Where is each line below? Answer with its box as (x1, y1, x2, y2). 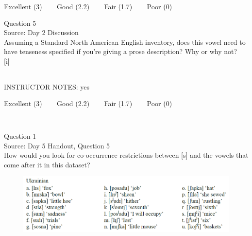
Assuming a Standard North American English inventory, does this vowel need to (4, 36, 246, 47)
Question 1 (4, 130, 36, 141)
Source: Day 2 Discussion (4, 27, 79, 37)
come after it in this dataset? (4, 159, 90, 169)
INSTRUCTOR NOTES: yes (4, 82, 90, 92)
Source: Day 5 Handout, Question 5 (4, 140, 110, 150)
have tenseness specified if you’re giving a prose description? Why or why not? (4, 46, 237, 56)
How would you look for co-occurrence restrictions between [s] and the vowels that (4, 150, 249, 160)
